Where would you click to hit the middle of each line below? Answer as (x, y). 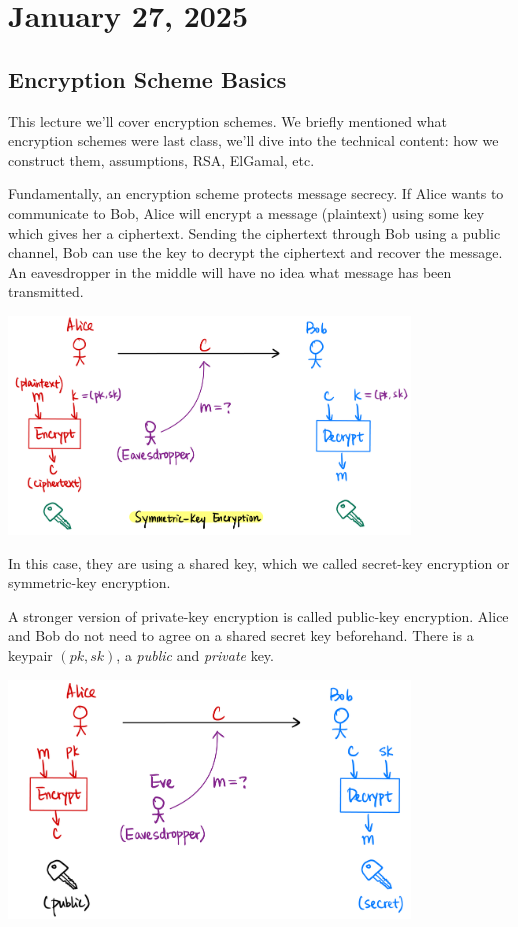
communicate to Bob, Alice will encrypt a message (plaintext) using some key (246, 212)
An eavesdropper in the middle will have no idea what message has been (230, 271)
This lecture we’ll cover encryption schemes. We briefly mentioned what (228, 120)
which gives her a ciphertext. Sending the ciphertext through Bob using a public (254, 232)
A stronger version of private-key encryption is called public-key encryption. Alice (258, 615)
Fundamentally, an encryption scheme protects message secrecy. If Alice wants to (256, 193)
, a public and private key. (195, 655)
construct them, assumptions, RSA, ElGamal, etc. (161, 159)
